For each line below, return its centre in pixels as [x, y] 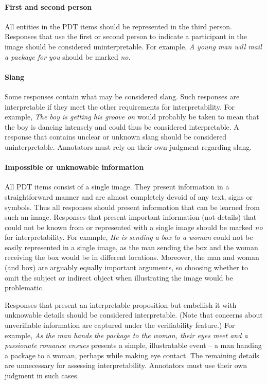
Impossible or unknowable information [74, 167]
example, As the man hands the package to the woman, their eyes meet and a [126, 335]
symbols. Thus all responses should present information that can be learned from [132, 207]
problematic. [24, 287]
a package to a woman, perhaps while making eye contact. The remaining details [132, 355]
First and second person [48, 6]
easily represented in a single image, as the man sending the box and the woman [131, 247]
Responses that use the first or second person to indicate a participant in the [126, 36]
